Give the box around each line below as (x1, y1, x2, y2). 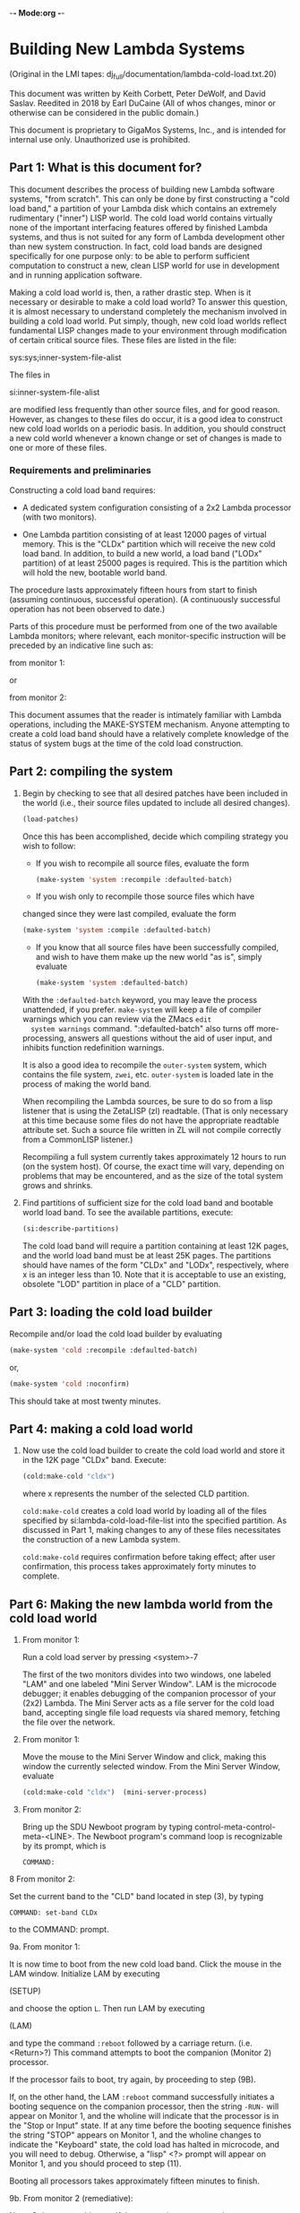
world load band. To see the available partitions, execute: (21, 1207, 234, 1218)
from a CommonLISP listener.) (21, 1134, 133, 1145)
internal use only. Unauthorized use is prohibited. (9, 134, 191, 144)
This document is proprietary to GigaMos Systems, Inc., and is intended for (9, 125, 287, 135)
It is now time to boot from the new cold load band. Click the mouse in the (9, 1958, 282, 1969)
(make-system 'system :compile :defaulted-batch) (21, 926, 212, 935)
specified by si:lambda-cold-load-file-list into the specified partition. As (21, 1515, 287, 1526)
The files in (9, 369, 51, 380)
